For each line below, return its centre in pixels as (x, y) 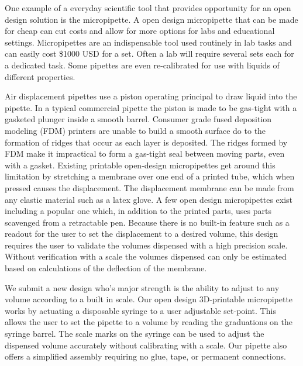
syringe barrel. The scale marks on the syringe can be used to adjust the (135, 334)
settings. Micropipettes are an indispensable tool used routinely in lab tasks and (148, 42)
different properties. (40, 76)
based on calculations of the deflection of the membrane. (106, 268)
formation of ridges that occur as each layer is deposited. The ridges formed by (146, 142)
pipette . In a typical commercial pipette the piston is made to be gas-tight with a (151, 107)
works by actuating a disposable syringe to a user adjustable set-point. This (140, 310)
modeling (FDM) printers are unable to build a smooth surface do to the (135, 130)
